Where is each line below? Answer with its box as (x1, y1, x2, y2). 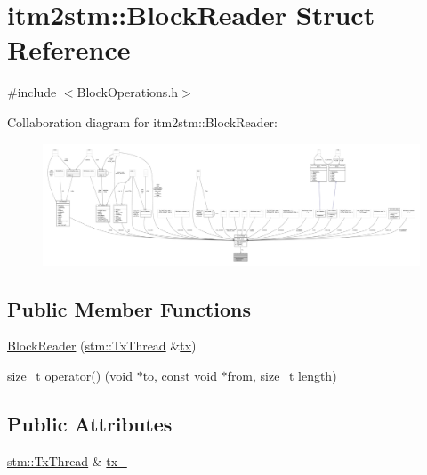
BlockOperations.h (77, 83, 179, 101)
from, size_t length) (227, 366, 337, 384)
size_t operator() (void (7, 366, 133, 384)
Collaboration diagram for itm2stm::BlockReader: (7, 112, 278, 131)
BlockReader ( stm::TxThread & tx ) (7, 336, 197, 355)
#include (7, 83, 57, 101)
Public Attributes (7, 409, 173, 437)
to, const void (142, 366, 217, 384)
